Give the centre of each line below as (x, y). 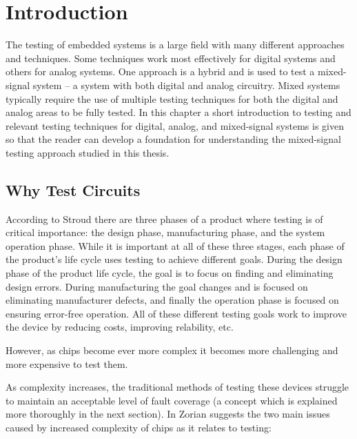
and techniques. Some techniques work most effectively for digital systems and (171, 58)
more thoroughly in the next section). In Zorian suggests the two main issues (168, 414)
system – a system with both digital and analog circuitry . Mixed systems (186, 85)
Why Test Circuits (73, 189)
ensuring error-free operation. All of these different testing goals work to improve (176, 313)
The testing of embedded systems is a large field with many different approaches (175, 45)
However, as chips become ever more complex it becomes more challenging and (172, 350)
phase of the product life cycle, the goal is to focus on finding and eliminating (170, 273)
